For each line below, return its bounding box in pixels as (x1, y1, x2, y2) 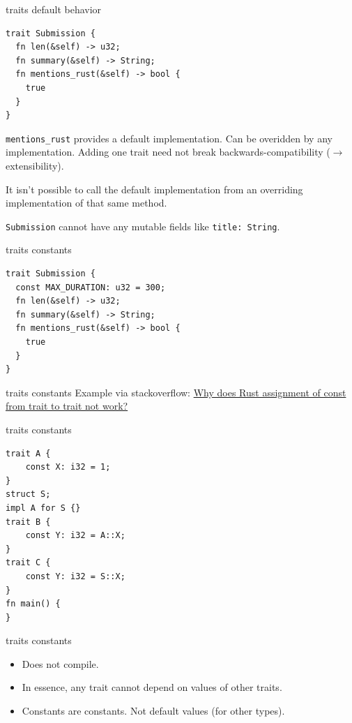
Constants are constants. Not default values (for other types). (22, 703, 285, 718)
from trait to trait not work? (6, 398, 128, 413)
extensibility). (6, 158, 64, 172)
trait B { (6, 516, 51, 527)
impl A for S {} (6, 502, 81, 513)
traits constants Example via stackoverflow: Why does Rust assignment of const (6, 385, 346, 399)
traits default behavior (6, 2, 102, 16)
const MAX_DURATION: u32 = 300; (15, 282, 166, 292)
